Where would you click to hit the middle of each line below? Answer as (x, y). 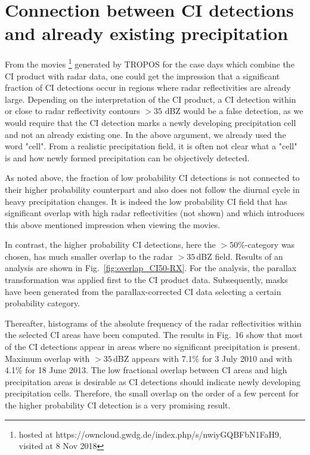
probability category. (43, 303)
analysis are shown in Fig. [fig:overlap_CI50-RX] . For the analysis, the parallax (151, 268)
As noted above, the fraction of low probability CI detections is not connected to (152, 178)
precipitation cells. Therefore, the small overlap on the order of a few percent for (152, 393)
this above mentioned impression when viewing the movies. (113, 224)
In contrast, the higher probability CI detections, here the (110, 245)
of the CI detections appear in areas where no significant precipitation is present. (153, 347)
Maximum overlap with (47, 358)
